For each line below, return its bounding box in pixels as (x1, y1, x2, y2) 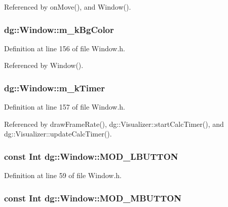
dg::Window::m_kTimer (4, 81, 105, 94)
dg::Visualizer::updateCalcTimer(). (4, 128, 112, 139)
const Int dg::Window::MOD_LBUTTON (4, 150, 178, 162)
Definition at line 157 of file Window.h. (4, 101, 126, 112)
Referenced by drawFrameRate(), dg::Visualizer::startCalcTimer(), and (4, 118, 224, 129)
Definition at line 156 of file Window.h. (4, 43, 126, 53)
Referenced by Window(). (4, 60, 84, 71)
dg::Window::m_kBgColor (4, 23, 114, 36)
